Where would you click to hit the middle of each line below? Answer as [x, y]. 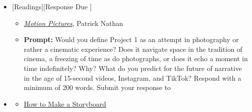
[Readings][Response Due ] [52, 6]
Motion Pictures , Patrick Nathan [73, 23]
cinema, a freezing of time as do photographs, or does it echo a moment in [136, 58]
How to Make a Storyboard [65, 103]
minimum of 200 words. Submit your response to [97, 87]
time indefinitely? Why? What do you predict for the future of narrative [133, 68]
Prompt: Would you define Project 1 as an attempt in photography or [131, 39]
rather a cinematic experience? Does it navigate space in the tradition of [133, 49]
